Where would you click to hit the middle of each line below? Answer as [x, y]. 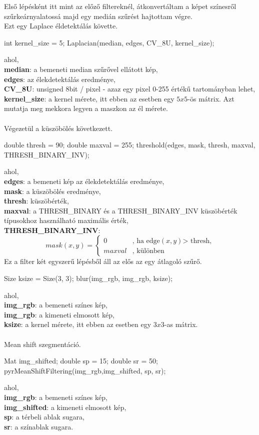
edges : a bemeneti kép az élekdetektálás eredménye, [84, 181]
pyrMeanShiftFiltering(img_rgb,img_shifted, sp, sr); [85, 370]
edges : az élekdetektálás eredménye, [60, 79]
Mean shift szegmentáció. [42, 344]
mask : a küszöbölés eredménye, [52, 191]
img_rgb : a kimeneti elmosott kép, [59, 314]
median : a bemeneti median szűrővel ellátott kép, [81, 69]
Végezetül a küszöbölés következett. [58, 128]
